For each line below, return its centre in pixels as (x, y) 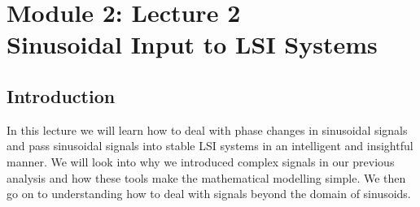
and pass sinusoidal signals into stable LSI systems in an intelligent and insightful (210, 146)
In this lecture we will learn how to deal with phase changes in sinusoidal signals (207, 129)
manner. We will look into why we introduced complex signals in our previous (201, 161)
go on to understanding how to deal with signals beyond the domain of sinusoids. (209, 194)
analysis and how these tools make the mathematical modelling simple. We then (206, 177)
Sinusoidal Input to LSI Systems (192, 44)
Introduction (61, 95)
